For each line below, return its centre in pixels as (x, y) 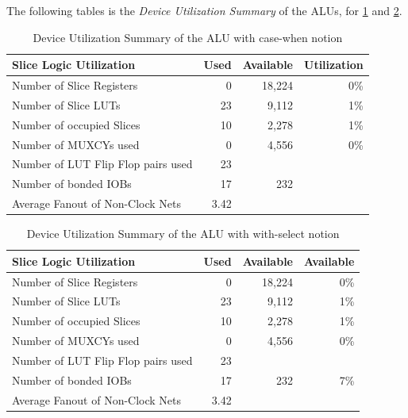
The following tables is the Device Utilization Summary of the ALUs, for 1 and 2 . (204, 10)
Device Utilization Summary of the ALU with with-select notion (183, 234)
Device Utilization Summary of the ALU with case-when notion (188, 37)
